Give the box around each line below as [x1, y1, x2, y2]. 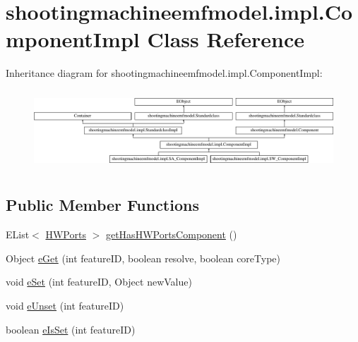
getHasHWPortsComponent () [105, 227, 237, 242]
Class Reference [147, 25, 304, 54]
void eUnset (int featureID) [6, 298, 124, 312]
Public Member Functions [6, 194, 199, 216]
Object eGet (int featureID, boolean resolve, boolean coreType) [6, 250, 281, 265]
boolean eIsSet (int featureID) [6, 322, 136, 336]
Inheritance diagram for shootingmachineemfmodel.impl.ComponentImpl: [6, 66, 323, 80]
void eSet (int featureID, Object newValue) [6, 274, 192, 289]
